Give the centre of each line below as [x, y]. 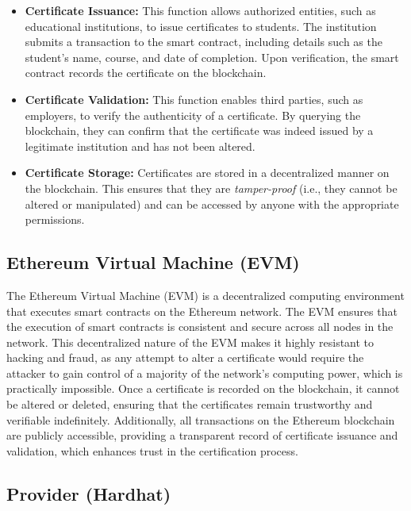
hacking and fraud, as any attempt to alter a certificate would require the [185, 357]
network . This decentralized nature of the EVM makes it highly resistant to [190, 342]
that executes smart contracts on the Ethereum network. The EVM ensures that [202, 311]
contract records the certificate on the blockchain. [146, 73]
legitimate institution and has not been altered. [140, 146]
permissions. [55, 219]
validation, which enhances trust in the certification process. [152, 450]
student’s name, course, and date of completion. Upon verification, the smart [212, 57]
